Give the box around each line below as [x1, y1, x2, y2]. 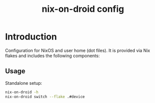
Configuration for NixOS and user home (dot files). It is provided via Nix [5, 47, 151, 53]
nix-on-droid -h [5, 90, 39, 95]
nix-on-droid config [41, 3, 124, 15]
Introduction [5, 31, 57, 42]
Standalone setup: [5, 80, 42, 86]
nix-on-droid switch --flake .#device [5, 94, 85, 99]
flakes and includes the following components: [5, 53, 100, 59]
